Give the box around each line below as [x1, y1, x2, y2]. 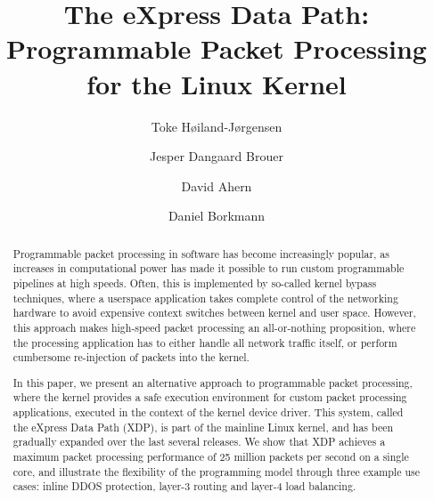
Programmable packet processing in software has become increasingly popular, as [12, 246, 389, 261]
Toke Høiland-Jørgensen [151, 117, 283, 135]
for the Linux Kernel [86, 65, 347, 101]
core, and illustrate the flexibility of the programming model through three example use [12, 464, 420, 479]
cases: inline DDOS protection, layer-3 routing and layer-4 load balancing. [12, 479, 356, 494]
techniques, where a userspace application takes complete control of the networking [12, 290, 398, 305]
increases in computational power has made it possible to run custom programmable [12, 261, 405, 276]
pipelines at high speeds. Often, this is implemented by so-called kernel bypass [12, 275, 377, 290]
